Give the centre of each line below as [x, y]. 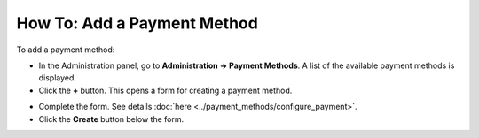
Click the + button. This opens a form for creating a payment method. [165, 90]
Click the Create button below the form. [111, 119]
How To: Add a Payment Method [137, 23]
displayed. [58, 78]
